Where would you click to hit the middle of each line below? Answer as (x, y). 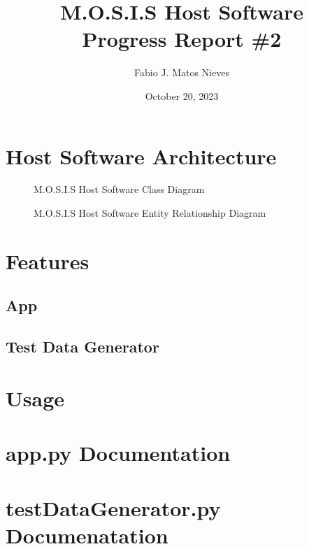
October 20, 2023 (182, 95)
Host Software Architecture (141, 156)
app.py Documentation (118, 453)
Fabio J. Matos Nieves (182, 72)
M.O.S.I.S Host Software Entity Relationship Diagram (150, 213)
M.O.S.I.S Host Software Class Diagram (119, 189)
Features (48, 261)
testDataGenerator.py (113, 507)
